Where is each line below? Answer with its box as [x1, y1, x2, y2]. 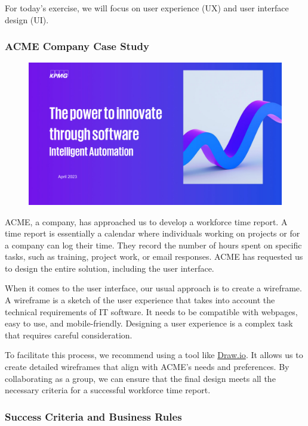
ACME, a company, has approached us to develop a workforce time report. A [5, 215, 288, 228]
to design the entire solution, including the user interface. [5, 262, 214, 274]
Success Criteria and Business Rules [5, 409, 182, 424]
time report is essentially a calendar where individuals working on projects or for [5, 227, 300, 240]
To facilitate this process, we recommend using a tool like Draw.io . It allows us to [5, 349, 303, 361]
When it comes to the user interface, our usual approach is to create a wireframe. [5, 282, 302, 294]
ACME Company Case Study [5, 39, 149, 54]
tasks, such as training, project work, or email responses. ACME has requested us [5, 250, 303, 263]
